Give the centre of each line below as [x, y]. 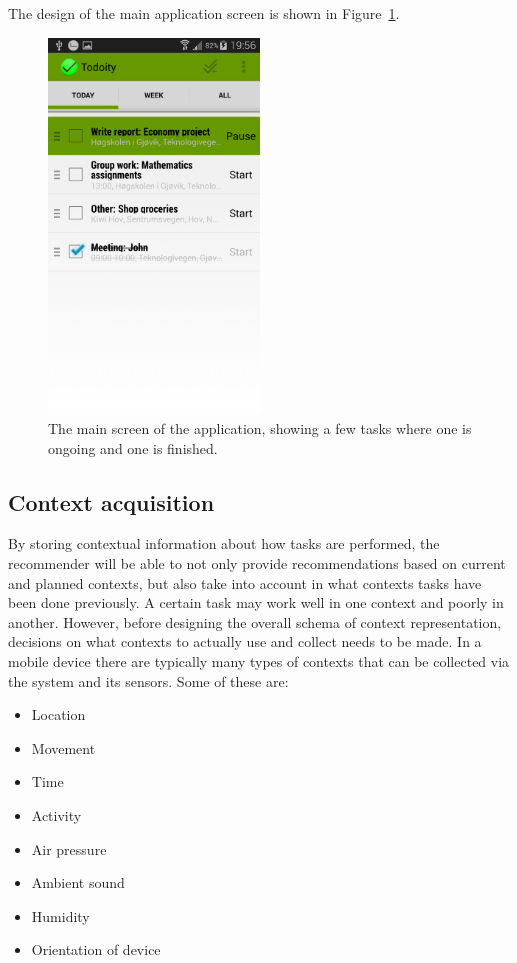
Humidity [60, 915]
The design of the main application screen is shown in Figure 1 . [204, 13]
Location [58, 714]
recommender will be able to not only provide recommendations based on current [257, 563]
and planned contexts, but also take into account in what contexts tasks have [245, 582]
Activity [56, 814]
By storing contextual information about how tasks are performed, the [224, 543]
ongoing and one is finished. [133, 447]
